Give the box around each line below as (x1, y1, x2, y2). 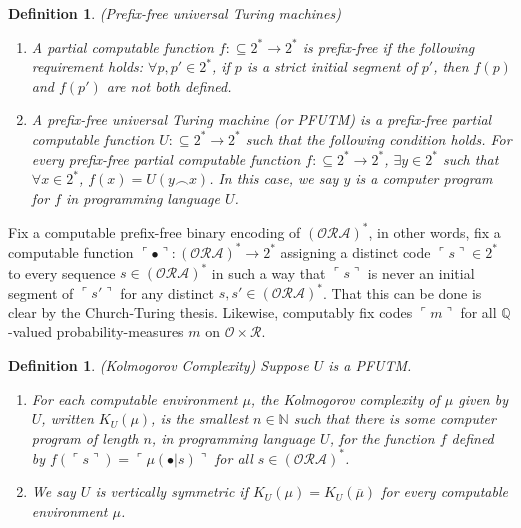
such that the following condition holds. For (245, 128, 512, 149)
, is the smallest (151, 408, 249, 429)
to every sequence (8, 262, 116, 283)
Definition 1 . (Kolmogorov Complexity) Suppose (8, 354, 309, 375)
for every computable (381, 481, 508, 502)
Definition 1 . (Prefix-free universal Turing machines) (8, 3, 341, 23)
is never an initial (367, 262, 475, 283)
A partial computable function (31, 36, 214, 57)
